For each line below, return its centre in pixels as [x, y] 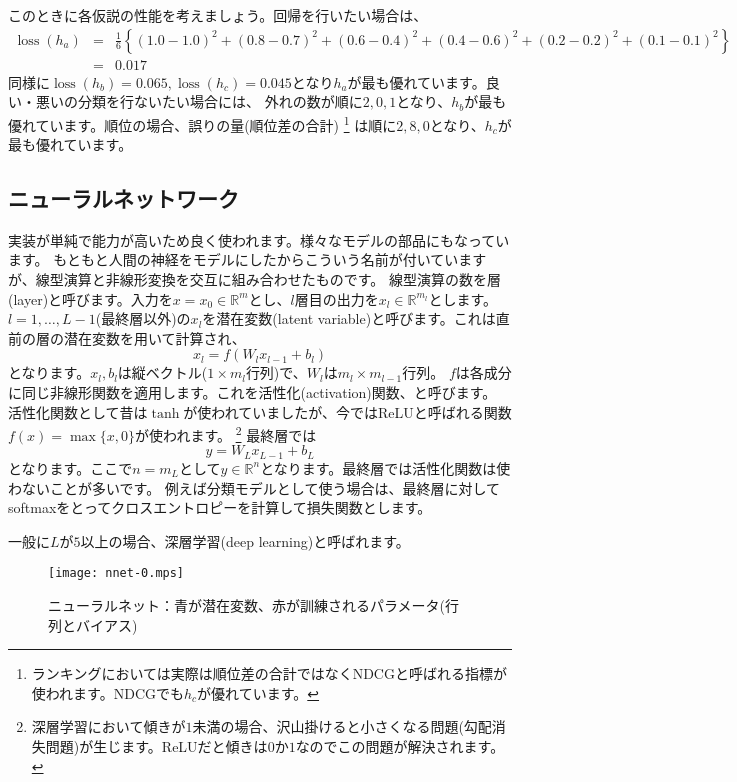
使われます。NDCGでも [107, 692]
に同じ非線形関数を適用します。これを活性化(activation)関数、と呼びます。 [252, 392]
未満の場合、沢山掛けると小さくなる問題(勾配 [342, 726]
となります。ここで [70, 467]
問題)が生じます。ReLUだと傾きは [156, 745]
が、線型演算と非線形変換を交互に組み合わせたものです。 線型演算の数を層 [254, 279]
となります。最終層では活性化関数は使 [385, 467]
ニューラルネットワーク [123, 198]
